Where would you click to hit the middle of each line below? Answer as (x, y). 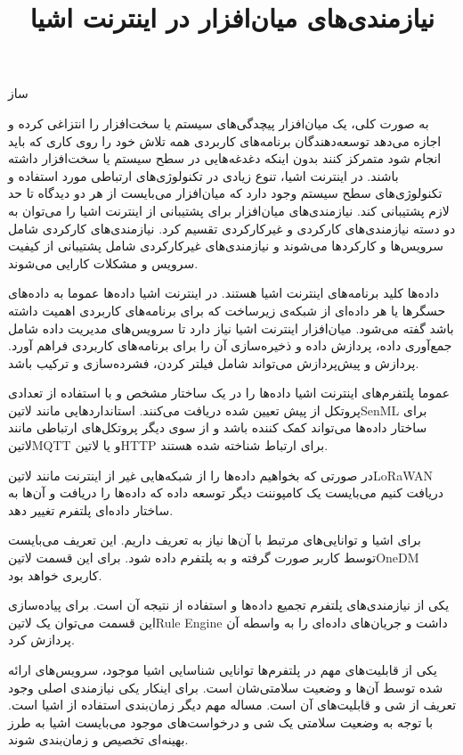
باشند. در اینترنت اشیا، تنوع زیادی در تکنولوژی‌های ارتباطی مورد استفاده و (203, 175)
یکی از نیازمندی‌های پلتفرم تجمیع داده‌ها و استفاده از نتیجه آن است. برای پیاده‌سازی (229, 605)
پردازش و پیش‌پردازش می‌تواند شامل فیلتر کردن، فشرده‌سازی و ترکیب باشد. (214, 362)
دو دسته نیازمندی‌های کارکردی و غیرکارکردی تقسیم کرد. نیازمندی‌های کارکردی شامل (232, 228)
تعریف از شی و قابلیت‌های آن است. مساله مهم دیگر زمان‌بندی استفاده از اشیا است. (232, 705)
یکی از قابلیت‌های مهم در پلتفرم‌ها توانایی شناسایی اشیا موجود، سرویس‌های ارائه (223, 669)
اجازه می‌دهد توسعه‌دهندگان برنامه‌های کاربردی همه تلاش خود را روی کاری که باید (225, 140)
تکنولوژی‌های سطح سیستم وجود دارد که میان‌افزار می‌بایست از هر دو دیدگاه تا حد (225, 193)
